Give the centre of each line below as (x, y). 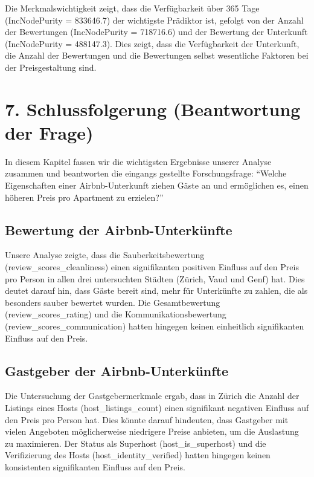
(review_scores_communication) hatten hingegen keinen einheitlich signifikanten (155, 326)
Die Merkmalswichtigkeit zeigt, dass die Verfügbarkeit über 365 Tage (132, 8)
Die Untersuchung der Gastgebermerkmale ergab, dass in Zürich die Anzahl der (152, 396)
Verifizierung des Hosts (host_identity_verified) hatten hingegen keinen (138, 455)
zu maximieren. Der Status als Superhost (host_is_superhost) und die (136, 443)
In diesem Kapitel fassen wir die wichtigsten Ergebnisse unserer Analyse (138, 161)
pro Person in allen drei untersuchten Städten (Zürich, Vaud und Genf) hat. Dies (155, 278)
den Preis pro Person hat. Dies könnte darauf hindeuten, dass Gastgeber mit (147, 419)
